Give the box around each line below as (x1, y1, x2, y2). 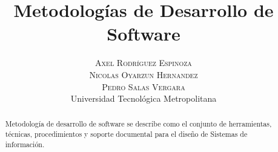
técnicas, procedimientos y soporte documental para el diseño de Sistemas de (5, 129, 248, 139)
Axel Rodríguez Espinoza (95, 56, 192, 69)
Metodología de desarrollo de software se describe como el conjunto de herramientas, (5, 119, 272, 129)
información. (5, 139, 45, 149)
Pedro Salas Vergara (102, 80, 185, 93)
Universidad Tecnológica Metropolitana (70, 92, 217, 105)
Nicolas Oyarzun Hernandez (89, 68, 198, 81)
